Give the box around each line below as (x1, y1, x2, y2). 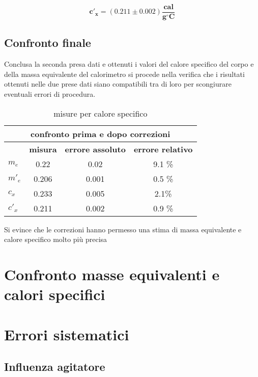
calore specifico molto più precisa (4, 234, 107, 245)
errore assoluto (65, 143, 126, 155)
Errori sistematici (4, 324, 129, 344)
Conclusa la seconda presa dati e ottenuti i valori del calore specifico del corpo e (4, 59, 254, 69)
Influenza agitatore (4, 359, 105, 374)
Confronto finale (4, 35, 91, 50)
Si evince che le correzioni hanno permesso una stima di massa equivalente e (4, 224, 242, 234)
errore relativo (133, 143, 193, 155)
